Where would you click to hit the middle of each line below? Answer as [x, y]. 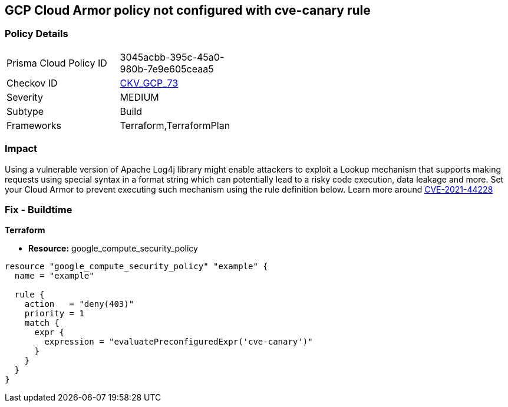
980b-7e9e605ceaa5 [167, 69]
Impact [21, 149]
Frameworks [34, 125]
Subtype [25, 111]
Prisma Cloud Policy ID [57, 63]
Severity [25, 97]
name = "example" [54, 276]
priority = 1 [54, 314]
